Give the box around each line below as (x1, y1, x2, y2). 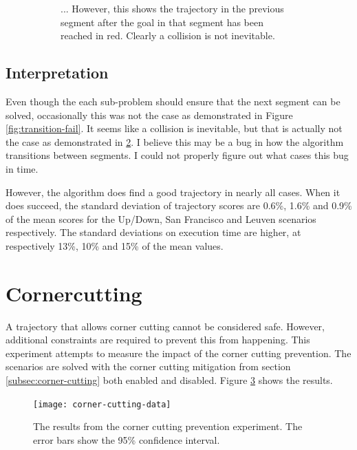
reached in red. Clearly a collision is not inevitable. (61, 28, 275, 43)
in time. (6, 161, 39, 175)
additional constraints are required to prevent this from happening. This (6, 332, 310, 347)
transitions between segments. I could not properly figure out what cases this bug (6, 148, 349, 162)
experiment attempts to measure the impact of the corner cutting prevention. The (6, 345, 351, 360)
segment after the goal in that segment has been (61, 14, 264, 29)
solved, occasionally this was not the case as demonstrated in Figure (6, 107, 293, 122)
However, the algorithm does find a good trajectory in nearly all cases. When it (6, 184, 340, 199)
